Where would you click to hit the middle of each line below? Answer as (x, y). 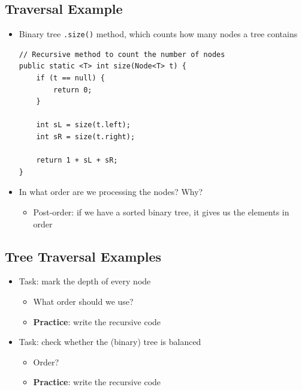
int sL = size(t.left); (83, 125)
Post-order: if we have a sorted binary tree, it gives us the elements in (161, 211)
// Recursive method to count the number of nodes (122, 54)
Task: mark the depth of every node (85, 281)
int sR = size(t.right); (86, 137)
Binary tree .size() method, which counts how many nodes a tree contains (158, 34)
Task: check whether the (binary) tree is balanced (110, 342)
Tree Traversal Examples (83, 256)
